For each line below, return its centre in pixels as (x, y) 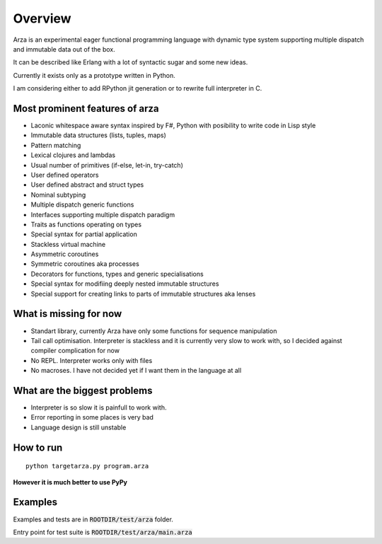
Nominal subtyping (58, 195)
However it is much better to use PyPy (70, 482)
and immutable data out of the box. (64, 49)
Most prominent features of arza (86, 109)
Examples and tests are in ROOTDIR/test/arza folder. (93, 519)
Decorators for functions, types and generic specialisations (117, 274)
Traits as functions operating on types (86, 224)
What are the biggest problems (83, 390)
